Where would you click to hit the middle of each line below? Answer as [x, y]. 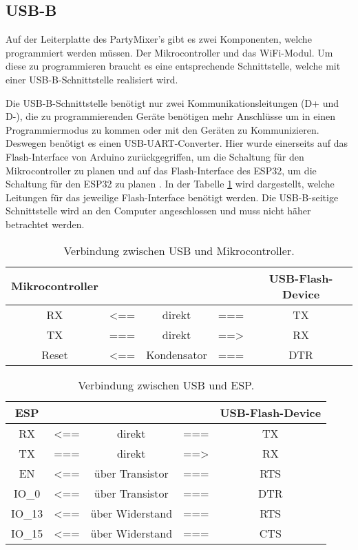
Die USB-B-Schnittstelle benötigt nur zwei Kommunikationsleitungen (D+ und [172, 102]
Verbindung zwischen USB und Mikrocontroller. [179, 250]
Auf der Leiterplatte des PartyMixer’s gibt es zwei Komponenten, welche [159, 39]
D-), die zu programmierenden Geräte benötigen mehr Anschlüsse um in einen [171, 116]
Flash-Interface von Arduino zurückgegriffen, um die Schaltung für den [155, 156]
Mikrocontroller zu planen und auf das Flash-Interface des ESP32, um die [161, 170]
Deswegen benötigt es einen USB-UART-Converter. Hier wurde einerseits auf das [177, 143]
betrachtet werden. [45, 224]
